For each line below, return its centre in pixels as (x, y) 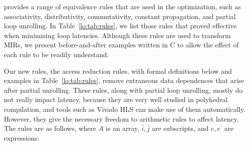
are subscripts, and (180, 128)
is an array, (123, 128)
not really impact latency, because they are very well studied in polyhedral (116, 99)
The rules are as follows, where (50, 128)
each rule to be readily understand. (57, 54)
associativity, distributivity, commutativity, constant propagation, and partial (120, 16)
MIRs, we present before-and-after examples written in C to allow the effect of (122, 45)
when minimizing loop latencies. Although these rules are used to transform (117, 35)
